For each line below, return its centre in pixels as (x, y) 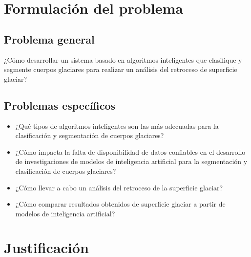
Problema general (49, 39)
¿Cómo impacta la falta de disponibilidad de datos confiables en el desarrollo (130, 152)
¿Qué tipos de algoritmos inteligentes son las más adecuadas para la (117, 126)
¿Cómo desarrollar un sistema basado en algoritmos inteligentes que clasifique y (123, 59)
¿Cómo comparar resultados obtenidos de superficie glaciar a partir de (120, 204)
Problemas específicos (60, 105)
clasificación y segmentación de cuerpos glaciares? (90, 135)
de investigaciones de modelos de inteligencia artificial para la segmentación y (131, 161)
